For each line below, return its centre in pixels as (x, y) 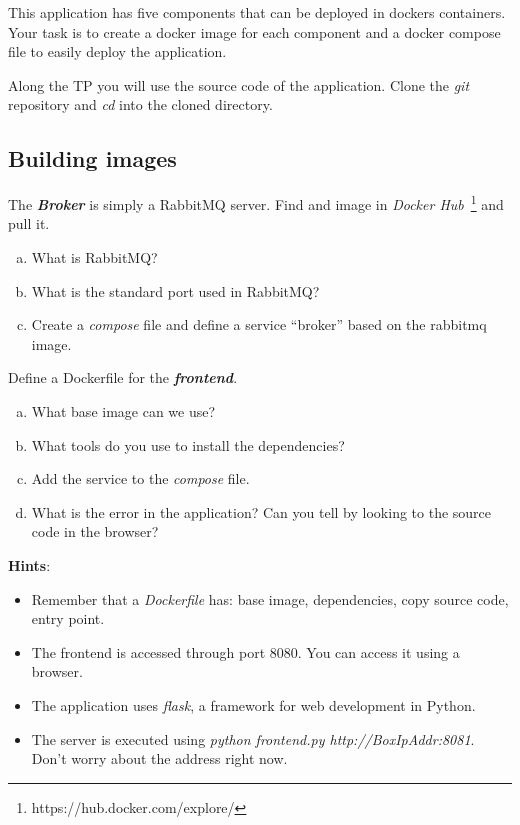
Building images (92, 158)
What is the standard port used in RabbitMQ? (175, 290)
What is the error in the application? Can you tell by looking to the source (261, 511)
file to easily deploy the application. (117, 51)
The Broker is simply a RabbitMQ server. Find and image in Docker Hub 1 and (256, 202)
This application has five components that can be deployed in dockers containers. (257, 12)
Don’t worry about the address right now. (159, 758)
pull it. (29, 223)
